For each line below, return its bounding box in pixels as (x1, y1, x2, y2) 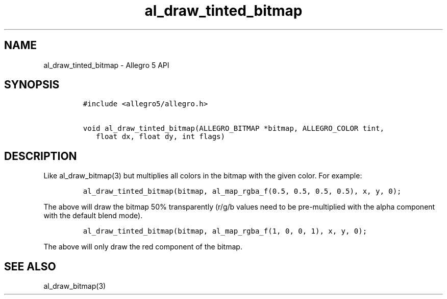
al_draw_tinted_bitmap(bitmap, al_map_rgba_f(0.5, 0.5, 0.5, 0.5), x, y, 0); (83, 187, 402, 196)
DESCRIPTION (4, 149, 77, 163)
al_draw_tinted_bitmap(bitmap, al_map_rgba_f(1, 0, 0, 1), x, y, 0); (83, 227, 367, 236)
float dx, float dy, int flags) (96, 132, 225, 141)
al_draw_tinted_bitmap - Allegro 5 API (43, 60, 169, 70)
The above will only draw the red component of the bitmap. (43, 242, 242, 251)
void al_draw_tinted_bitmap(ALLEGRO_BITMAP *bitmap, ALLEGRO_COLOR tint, (83, 124, 384, 133)
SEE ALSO (4, 260, 56, 273)
